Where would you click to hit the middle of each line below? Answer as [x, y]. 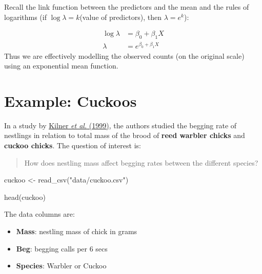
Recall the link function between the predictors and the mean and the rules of [127, 7]
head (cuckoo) [25, 197]
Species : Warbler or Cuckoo [61, 266]
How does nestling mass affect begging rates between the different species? [141, 162]
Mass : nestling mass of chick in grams [77, 231]
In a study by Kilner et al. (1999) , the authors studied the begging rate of [120, 125]
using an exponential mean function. [61, 66]
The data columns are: [39, 214]
